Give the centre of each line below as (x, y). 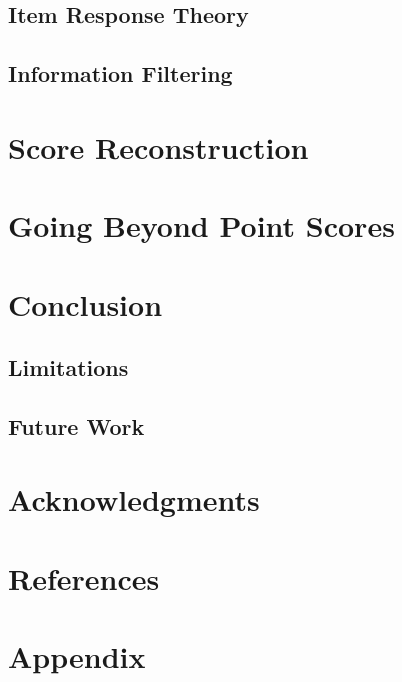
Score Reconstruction (158, 146)
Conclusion (85, 303)
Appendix (77, 656)
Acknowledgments (134, 499)
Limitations (68, 367)
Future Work (76, 425)
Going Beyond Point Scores (201, 225)
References (84, 577)
